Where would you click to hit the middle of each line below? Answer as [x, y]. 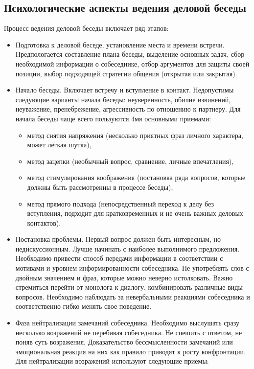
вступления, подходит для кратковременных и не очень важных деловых [135, 213]
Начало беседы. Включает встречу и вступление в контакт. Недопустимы [125, 90]
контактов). [44, 222]
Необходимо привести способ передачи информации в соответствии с [119, 258]
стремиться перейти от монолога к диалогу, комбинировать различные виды [129, 287]
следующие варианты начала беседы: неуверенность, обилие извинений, [123, 99]
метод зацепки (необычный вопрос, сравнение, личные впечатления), [130, 161]
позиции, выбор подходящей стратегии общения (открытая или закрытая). [126, 73]
